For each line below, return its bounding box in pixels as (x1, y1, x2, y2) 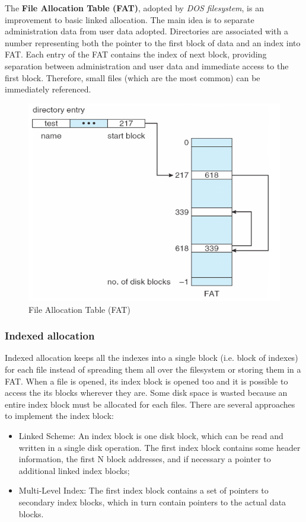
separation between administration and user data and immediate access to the (5, 59, 289, 72)
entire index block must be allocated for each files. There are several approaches (5, 398, 295, 410)
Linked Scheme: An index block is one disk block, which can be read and (18, 429, 283, 441)
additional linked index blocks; (18, 464, 130, 476)
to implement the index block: (5, 409, 114, 422)
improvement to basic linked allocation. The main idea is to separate (5, 13, 254, 25)
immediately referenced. (5, 83, 91, 95)
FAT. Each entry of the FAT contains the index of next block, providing (5, 48, 267, 60)
